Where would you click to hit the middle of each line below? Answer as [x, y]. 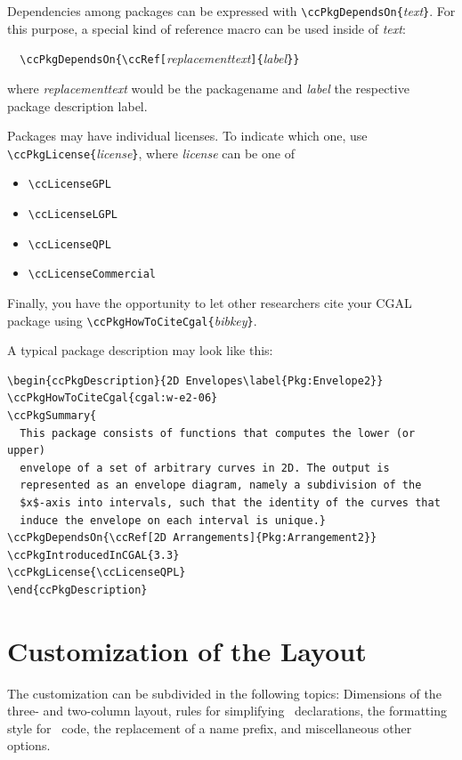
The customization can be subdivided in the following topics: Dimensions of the [224, 693]
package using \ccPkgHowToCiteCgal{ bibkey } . [132, 320]
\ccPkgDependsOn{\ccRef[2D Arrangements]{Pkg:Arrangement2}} [192, 538]
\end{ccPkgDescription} [77, 590]
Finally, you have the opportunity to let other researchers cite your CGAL [210, 302]
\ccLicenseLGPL [73, 214]
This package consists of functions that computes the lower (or [218, 433]
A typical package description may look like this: [140, 350]
